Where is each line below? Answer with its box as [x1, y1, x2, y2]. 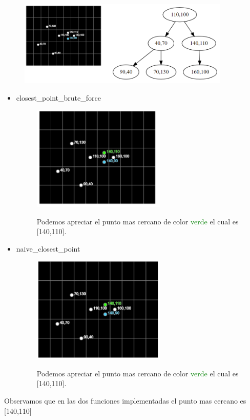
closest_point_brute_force [16, 92, 101, 103]
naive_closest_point [16, 243, 80, 254]
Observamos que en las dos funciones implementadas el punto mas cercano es [4, 395, 246, 406]
